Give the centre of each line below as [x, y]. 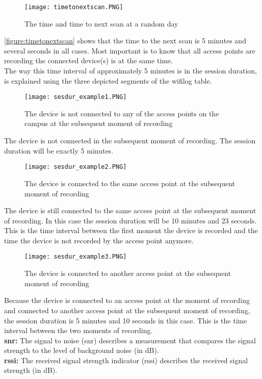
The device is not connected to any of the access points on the [122, 113]
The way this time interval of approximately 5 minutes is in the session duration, [131, 71]
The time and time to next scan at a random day [101, 23]
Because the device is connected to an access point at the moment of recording [127, 300]
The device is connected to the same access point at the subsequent [130, 183]
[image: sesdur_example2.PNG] [76, 167]
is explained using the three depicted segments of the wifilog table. [108, 80]
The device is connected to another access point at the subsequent [128, 273]
